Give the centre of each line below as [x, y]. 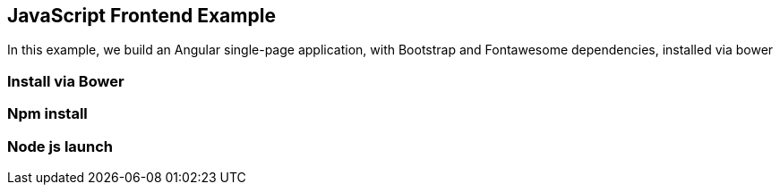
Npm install [47, 114]
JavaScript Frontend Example [141, 16]
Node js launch [60, 146]
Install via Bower [66, 81]
